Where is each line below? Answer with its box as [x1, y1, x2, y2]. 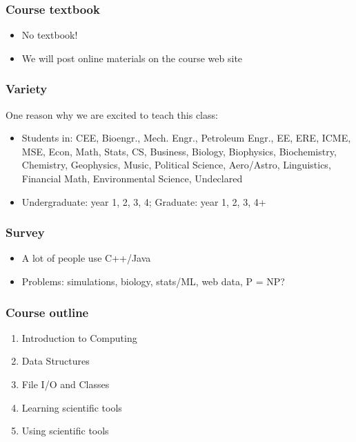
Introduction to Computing [21, 330, 137, 345]
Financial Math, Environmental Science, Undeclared [21, 171, 243, 185]
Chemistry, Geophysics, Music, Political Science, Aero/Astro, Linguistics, [21, 157, 331, 172]
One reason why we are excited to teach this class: [6, 107, 218, 122]
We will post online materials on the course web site [21, 50, 243, 65]
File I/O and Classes [21, 377, 110, 391]
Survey [6, 224, 45, 241]
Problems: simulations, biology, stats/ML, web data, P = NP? [21, 274, 285, 288]
